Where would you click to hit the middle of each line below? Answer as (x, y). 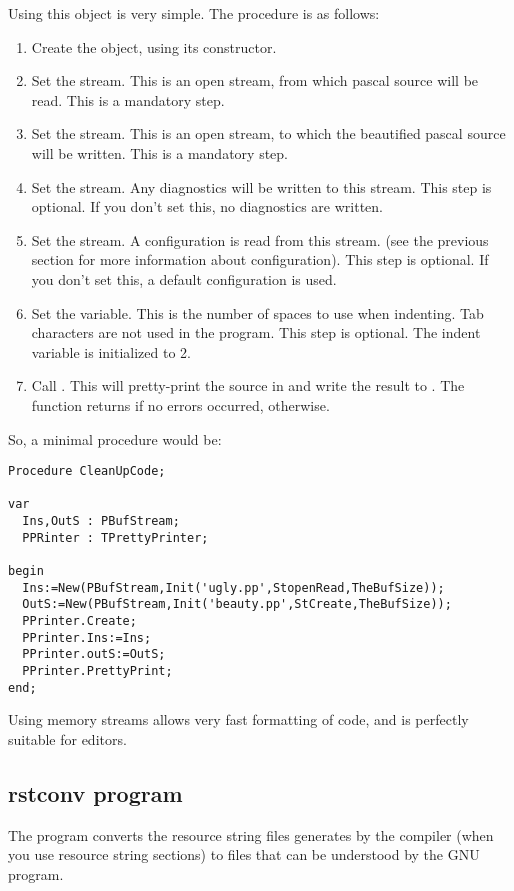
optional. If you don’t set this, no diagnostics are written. (207, 206)
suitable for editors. (67, 738)
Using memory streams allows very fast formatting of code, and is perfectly (238, 719)
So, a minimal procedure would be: (115, 438)
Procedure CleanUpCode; (87, 471)
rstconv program (95, 792)
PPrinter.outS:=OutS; (94, 654)
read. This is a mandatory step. (128, 99)
